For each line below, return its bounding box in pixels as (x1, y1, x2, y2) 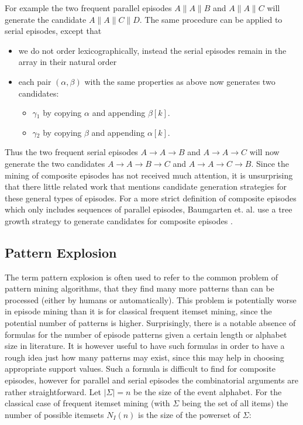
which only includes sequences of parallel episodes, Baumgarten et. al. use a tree (5, 203, 292, 215)
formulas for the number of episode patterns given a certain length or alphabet (5, 328, 287, 340)
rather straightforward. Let (5, 385, 101, 397)
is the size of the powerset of (138, 408, 240, 420)
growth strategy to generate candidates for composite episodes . (5, 214, 233, 227)
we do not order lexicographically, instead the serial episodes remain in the (18, 44, 287, 56)
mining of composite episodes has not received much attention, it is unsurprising (5, 169, 293, 181)
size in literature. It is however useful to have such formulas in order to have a (5, 340, 285, 352)
